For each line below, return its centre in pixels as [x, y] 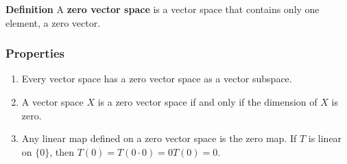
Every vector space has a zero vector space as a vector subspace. [157, 79]
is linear [325, 138]
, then [62, 151]
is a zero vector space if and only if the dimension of [207, 102]
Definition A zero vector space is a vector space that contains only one [163, 9]
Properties [35, 53]
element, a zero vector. [53, 22]
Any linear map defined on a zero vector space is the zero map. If [159, 138]
